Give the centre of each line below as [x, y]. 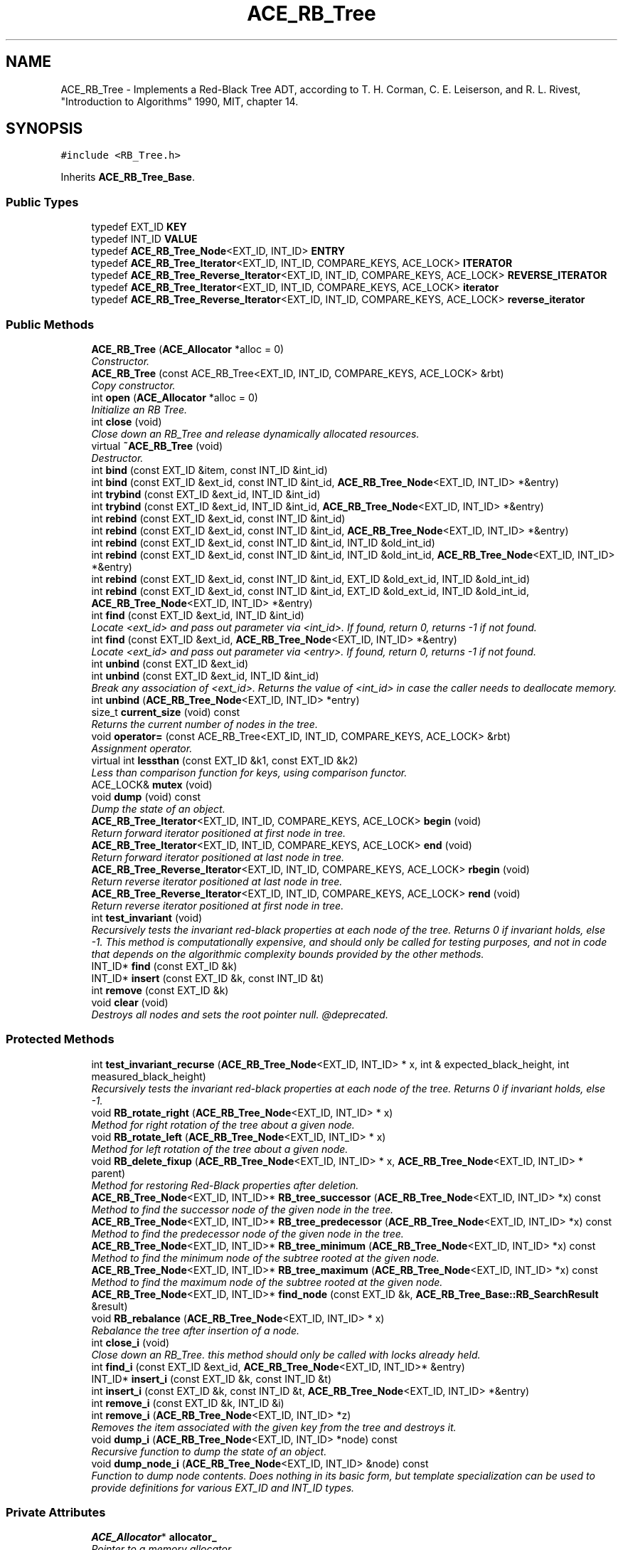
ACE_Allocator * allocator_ [154, 1537]
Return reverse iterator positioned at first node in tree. [218, 905]
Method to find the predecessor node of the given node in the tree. [247, 1233]
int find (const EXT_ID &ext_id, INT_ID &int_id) [198, 615]
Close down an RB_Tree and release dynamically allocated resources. [255, 433]
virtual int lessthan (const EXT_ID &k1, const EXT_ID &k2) [225, 760]
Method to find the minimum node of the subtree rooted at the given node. [265, 1258]
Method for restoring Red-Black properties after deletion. [225, 1185]
